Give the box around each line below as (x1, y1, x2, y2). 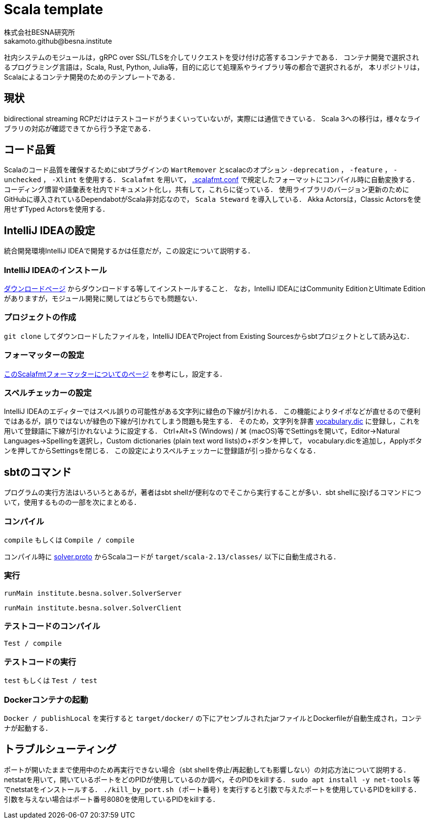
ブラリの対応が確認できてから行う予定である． (4, 124, 155, 133)
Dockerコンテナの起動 (4, 694, 88, 705)
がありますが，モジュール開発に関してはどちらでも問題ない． (4, 294, 202, 303)
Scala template (4, 1, 103, 18)
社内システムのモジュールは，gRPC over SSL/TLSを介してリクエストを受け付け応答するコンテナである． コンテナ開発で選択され (4, 53, 419, 61)
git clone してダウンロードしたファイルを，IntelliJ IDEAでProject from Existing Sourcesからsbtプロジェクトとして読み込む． (4, 331, 414, 340)
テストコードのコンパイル (4, 621, 101, 631)
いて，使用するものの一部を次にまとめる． (4, 498, 141, 507)
